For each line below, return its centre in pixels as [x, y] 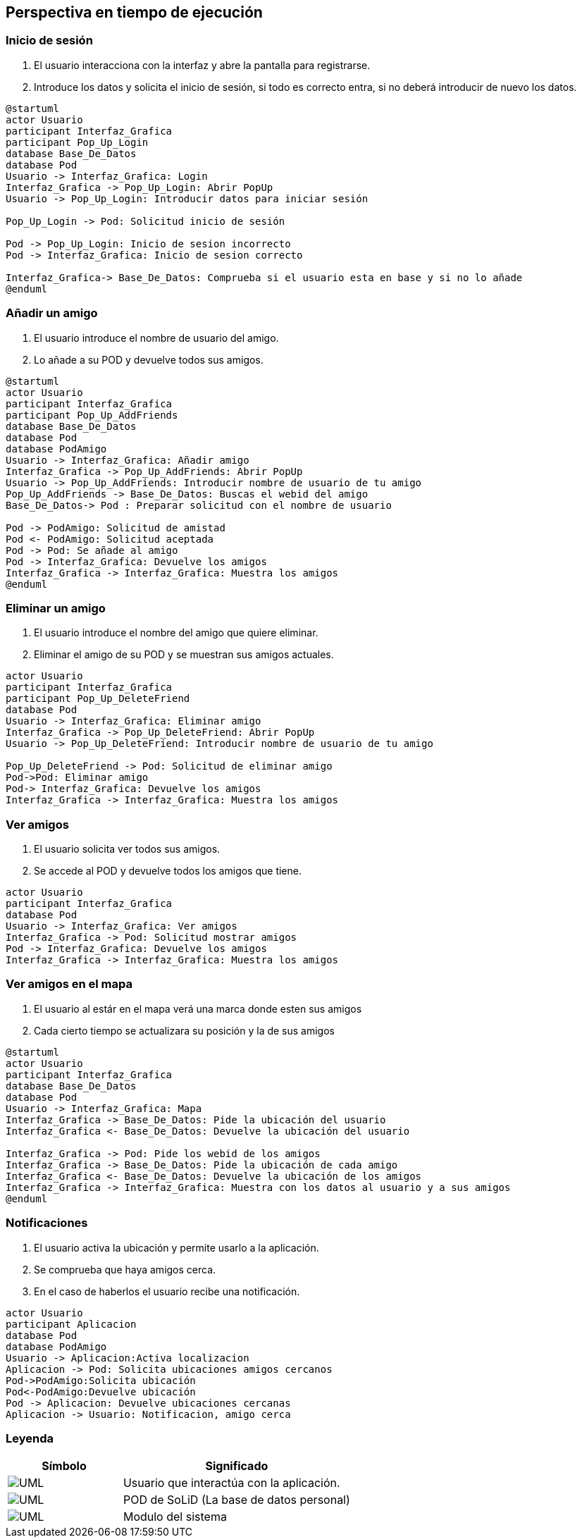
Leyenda [30, 1438]
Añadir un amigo [52, 313]
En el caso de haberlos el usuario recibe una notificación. [167, 1291]
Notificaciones [47, 1223]
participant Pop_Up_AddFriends [92, 415]
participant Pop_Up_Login [77, 142]
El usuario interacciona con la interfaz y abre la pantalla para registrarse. [202, 65]
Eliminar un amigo [56, 608]
